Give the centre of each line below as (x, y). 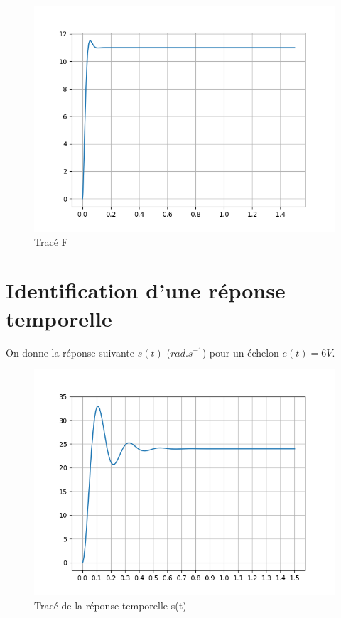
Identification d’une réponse (146, 290)
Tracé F (51, 241)
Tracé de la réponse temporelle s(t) (110, 605)
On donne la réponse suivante (70, 352)
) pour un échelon (240, 352)
